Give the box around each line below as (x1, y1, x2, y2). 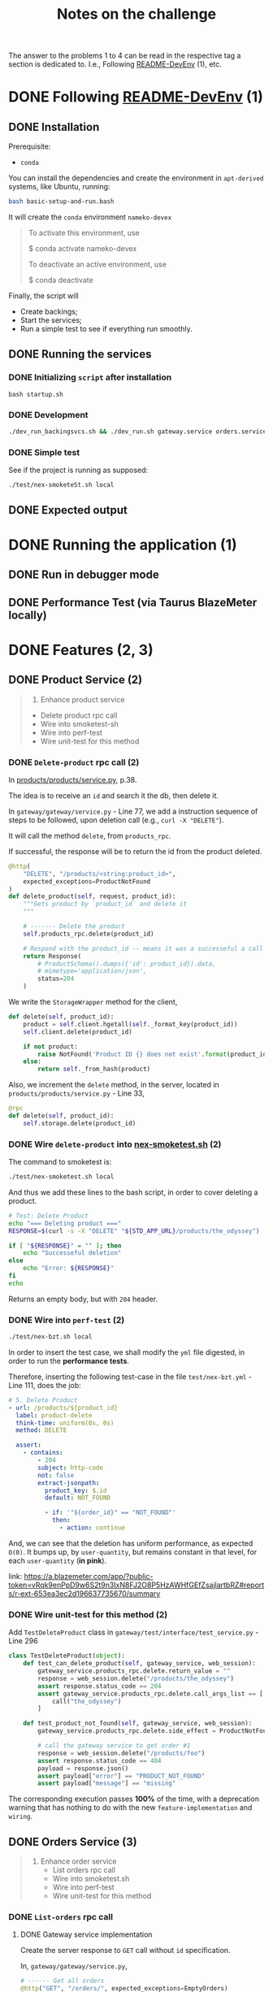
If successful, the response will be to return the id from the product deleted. (8, 846, 262, 856)
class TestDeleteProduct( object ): (8, 1651, 126, 1660)
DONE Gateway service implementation (19, 1929, 153, 1939)
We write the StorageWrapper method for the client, (8, 997, 178, 1006)
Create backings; (19, 306, 78, 317)
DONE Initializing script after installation (8, 371, 172, 383)
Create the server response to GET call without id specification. (19, 1946, 231, 1955)
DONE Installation (8, 119, 100, 134)
